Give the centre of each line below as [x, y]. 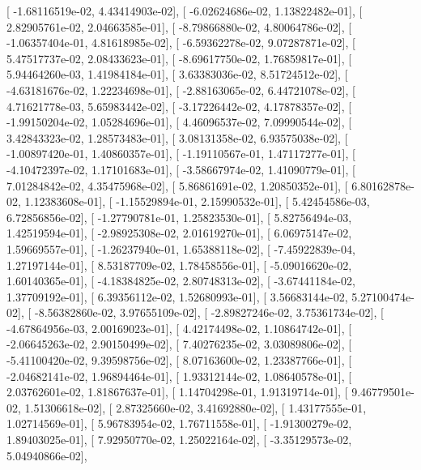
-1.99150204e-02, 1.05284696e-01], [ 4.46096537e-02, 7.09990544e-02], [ [179, 122]
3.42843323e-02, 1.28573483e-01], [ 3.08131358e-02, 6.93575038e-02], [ [177, 137]
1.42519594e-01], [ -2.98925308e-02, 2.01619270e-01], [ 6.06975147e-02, [179, 233]
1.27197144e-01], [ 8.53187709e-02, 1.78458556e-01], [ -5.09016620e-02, [179, 265]
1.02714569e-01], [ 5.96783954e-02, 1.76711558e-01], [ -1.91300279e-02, [179, 423]
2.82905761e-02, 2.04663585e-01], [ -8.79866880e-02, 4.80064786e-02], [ [179, 26]
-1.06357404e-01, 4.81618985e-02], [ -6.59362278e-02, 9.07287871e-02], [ [181, 43]
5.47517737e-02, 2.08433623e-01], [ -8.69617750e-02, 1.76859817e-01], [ [179, 58]
